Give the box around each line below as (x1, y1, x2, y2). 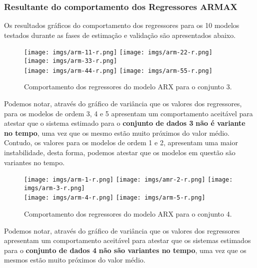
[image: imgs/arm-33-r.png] (24, 57, 117, 65)
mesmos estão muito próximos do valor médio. (4, 255, 145, 265)
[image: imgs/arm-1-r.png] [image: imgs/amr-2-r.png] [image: (24, 176, 233, 184)
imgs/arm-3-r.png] (24, 184, 85, 192)
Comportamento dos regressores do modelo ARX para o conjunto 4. (24, 209, 232, 219)
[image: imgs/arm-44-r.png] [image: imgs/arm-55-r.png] (24, 67, 212, 74)
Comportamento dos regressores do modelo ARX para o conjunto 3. (24, 81, 232, 92)
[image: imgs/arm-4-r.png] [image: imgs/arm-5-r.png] (24, 194, 205, 202)
